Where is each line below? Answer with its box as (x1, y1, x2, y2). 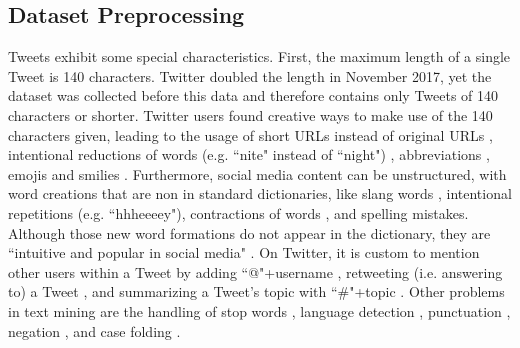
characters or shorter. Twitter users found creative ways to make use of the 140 (8, 104, 493, 125)
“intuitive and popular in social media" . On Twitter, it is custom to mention (8, 242, 480, 263)
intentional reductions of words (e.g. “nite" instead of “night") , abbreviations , (8, 144, 490, 165)
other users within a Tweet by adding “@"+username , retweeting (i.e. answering (8, 261, 503, 282)
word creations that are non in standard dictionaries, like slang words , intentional (8, 183, 512, 204)
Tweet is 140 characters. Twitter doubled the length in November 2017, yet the (8, 65, 492, 86)
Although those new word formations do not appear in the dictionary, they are (8, 222, 491, 243)
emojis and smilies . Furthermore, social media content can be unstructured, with (8, 163, 507, 184)
